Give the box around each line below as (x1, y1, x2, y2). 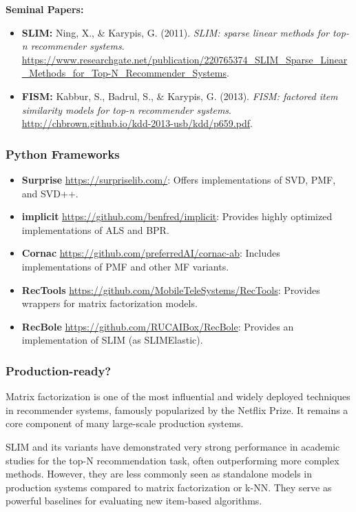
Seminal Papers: (6, 2, 84, 16)
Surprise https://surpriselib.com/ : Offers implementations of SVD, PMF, (21, 172, 336, 186)
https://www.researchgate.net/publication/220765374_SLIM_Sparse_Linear (21, 52, 348, 66)
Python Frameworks (6, 145, 120, 162)
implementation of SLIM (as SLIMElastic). (21, 333, 203, 347)
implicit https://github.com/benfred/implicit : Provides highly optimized (21, 209, 333, 224)
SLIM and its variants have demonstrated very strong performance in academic (6, 439, 340, 453)
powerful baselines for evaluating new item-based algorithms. (6, 493, 262, 508)
